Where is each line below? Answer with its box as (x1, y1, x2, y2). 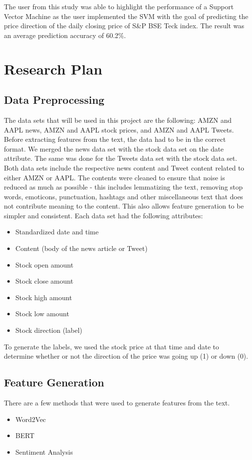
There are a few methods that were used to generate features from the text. (4, 398, 230, 408)
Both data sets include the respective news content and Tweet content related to (4, 162, 244, 172)
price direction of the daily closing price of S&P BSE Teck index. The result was (4, 20, 244, 31)
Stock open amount (15, 259, 74, 269)
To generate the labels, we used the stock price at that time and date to (4, 341, 219, 351)
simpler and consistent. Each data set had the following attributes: (4, 210, 203, 220)
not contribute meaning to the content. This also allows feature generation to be (4, 201, 244, 211)
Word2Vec (15, 414, 46, 424)
